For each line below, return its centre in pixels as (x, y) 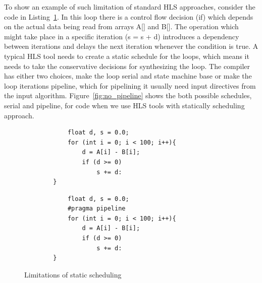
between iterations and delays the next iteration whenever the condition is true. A (131, 46)
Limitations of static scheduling (73, 274)
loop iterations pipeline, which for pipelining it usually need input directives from (130, 85)
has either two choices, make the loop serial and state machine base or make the (128, 76)
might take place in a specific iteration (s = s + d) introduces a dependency (122, 36)
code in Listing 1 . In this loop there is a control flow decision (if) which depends (129, 16)
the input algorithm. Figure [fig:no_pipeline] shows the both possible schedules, (128, 95)
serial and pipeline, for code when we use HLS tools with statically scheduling (124, 105)
